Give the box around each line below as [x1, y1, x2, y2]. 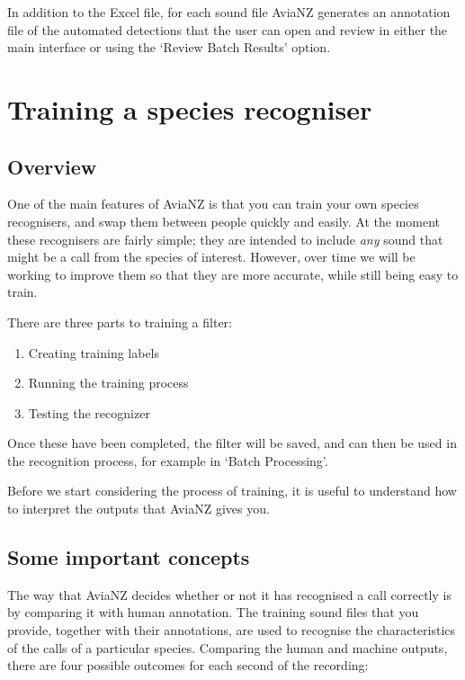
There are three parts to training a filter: [7, 312, 232, 331]
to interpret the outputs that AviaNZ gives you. [7, 499, 270, 518]
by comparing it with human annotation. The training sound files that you [7, 603, 419, 622]
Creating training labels [28, 343, 160, 362]
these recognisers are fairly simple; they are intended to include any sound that [7, 229, 443, 248]
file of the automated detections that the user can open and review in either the [7, 20, 448, 39]
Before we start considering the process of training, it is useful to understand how [7, 481, 457, 500]
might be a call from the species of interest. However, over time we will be [7, 247, 416, 266]
